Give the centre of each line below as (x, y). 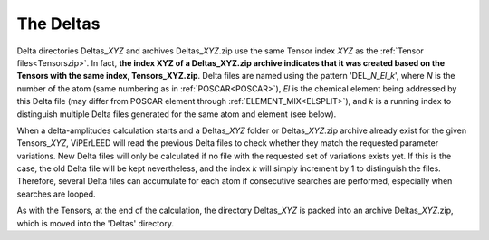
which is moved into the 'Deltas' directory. (95, 223)
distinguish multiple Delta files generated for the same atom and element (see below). (177, 114)
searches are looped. (56, 194)
